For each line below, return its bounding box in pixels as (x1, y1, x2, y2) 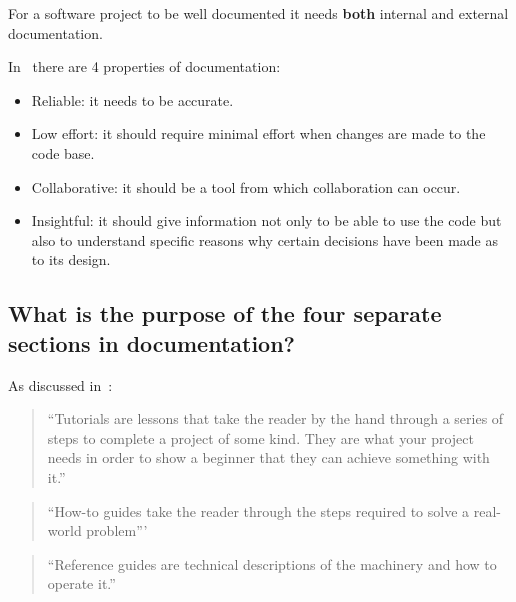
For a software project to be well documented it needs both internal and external (8, 3, 509, 23)
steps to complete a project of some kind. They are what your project (47, 427, 474, 448)
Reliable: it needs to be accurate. (31, 89, 234, 110)
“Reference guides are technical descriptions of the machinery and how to (47, 553, 497, 574)
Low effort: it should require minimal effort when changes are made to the (31, 123, 486, 144)
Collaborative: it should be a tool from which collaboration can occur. (31, 176, 461, 197)
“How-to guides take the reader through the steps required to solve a (47, 500, 470, 521)
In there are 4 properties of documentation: (8, 56, 281, 77)
